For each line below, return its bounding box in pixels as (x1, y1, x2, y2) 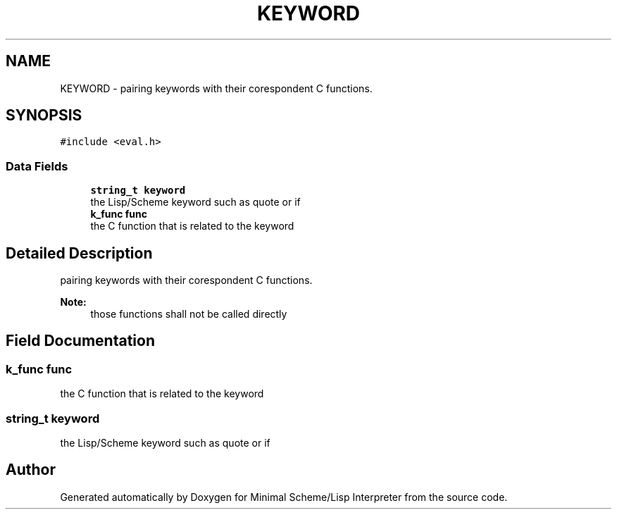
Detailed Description (6, 244, 153, 262)
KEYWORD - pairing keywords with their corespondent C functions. (60, 82, 373, 94)
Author (6, 461, 56, 479)
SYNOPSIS (6, 106, 82, 125)
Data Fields (6, 159, 68, 173)
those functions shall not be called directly (90, 308, 287, 321)
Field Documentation (6, 332, 155, 350)
